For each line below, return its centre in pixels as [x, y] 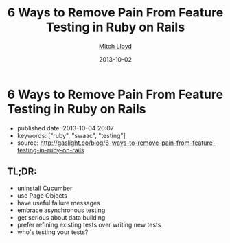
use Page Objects [42, 195]
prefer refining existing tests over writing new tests [89, 224]
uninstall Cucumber [45, 188]
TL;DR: [22, 172]
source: [28, 143]
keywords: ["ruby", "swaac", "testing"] [71, 135]
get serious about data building [61, 217]
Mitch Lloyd [115, 46]
